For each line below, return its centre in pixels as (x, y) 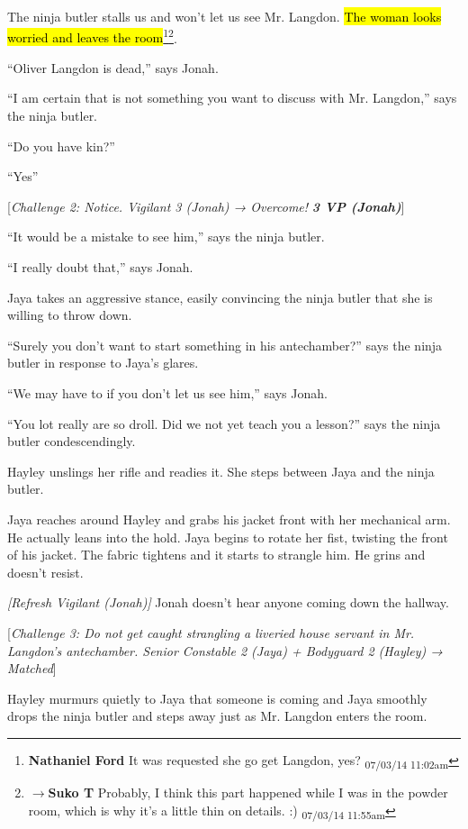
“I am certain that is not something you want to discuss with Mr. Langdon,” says (232, 98)
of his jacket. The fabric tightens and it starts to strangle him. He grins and (216, 555)
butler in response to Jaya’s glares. (103, 363)
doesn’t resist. (45, 572)
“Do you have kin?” (61, 146)
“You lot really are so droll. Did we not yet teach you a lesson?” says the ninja (224, 423)
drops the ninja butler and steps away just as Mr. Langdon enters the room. (217, 716)
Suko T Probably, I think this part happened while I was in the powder (248, 792)
